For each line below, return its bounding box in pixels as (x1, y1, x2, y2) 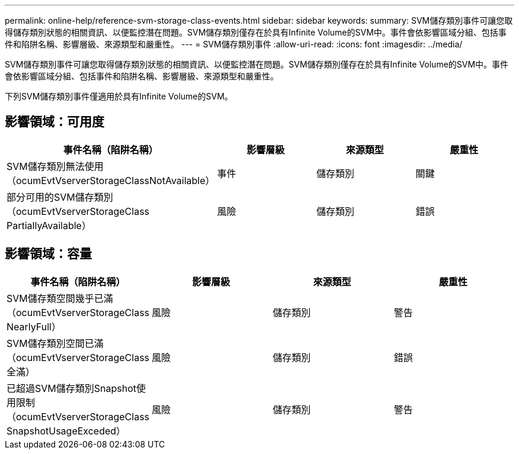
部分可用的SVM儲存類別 (7, 191, 113, 203)
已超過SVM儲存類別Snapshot (7, 382, 136, 394)
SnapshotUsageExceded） (7, 424, 126, 437)
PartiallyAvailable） (7, 219, 91, 231)
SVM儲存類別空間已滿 (7, 337, 104, 349)
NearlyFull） (7, 320, 61, 333)
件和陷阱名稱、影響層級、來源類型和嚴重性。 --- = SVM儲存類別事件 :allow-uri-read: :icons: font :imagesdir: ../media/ (5, 39, 463, 49)
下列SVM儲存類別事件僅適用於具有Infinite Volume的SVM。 (5, 91, 233, 101)
